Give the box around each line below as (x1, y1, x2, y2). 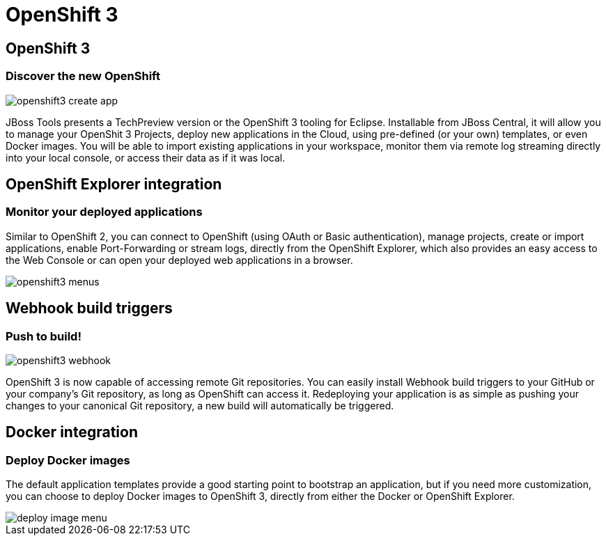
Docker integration (6, 423, 138, 441)
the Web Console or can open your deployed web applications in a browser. (6, 253, 353, 266)
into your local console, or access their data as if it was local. (6, 151, 286, 164)
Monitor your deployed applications (6, 205, 203, 219)
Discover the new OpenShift (6, 69, 160, 84)
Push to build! (6, 329, 81, 343)
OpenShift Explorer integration (6, 175, 222, 193)
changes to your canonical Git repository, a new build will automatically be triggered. (6, 399, 394, 411)
